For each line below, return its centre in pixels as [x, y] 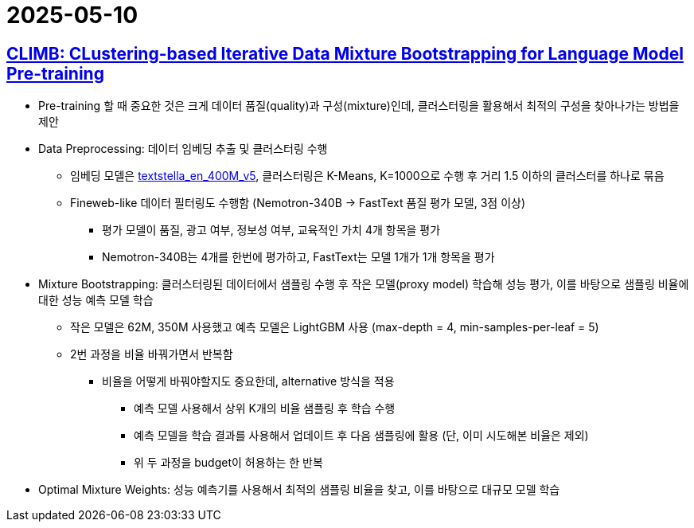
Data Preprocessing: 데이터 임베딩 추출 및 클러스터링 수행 [183, 149]
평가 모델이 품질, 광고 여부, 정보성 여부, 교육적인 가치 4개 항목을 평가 [271, 230]
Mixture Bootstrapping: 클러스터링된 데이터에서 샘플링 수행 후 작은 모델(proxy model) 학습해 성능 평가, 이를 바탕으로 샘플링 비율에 [364, 284]
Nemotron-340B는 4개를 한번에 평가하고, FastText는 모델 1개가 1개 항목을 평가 [298, 257]
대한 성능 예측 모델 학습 [96, 300]
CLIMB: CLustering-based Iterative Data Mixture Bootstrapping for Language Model [345, 53]
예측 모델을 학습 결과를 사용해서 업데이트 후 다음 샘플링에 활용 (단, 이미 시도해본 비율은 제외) [361, 436]
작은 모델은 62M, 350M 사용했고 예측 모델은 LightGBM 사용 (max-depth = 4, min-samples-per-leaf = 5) [335, 327]
